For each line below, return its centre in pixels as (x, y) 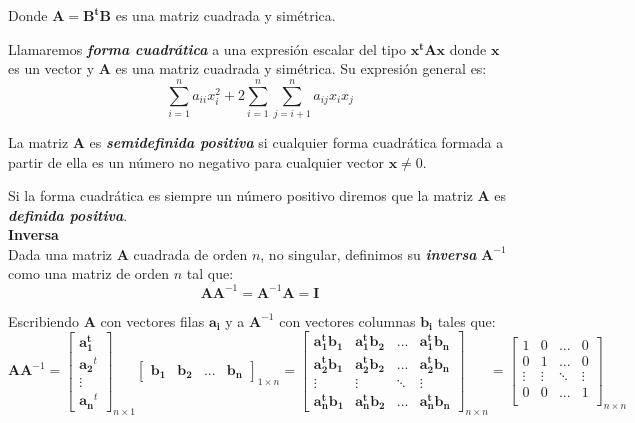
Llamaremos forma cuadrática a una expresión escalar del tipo (207, 48)
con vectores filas (152, 320)
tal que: (210, 273)
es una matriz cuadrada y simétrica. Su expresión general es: (301, 68)
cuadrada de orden (190, 253)
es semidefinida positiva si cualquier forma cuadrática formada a (296, 141)
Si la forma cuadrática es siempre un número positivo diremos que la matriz (240, 195)
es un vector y (51, 68)
